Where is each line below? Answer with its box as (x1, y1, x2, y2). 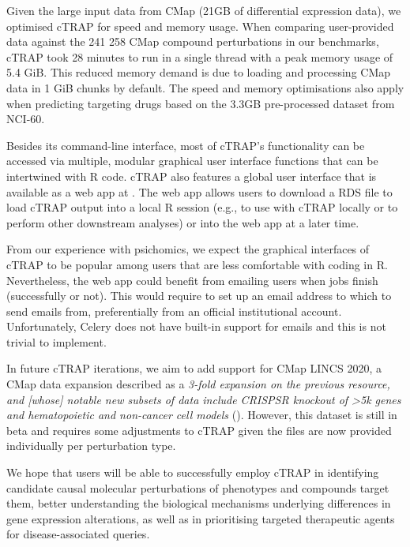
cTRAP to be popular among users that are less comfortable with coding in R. (6, 256, 388, 272)
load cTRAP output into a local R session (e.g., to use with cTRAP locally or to (6, 199, 398, 215)
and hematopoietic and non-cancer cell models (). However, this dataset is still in (6, 407, 397, 423)
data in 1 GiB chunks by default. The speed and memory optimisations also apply (6, 79, 404, 96)
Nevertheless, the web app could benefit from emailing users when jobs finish (6, 272, 378, 288)
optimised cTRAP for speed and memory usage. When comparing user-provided (6, 17, 394, 34)
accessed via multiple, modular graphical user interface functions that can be (6, 152, 378, 169)
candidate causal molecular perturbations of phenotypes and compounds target (6, 479, 389, 496)
